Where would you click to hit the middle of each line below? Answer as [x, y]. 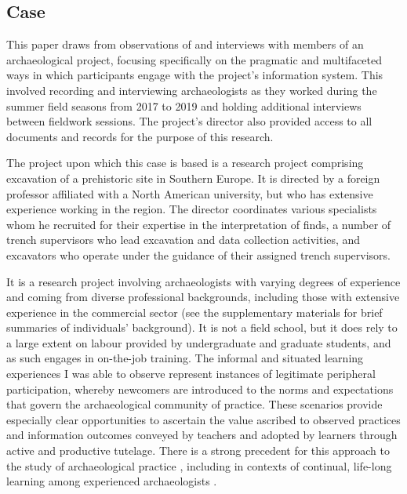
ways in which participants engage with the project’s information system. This [195, 75]
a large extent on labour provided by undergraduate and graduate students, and [199, 342]
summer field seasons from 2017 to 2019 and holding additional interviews [184, 105]
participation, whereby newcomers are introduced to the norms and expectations [200, 389]
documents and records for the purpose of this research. [140, 136]
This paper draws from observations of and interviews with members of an [185, 44]
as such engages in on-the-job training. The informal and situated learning [185, 358]
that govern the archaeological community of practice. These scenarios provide [194, 404]
